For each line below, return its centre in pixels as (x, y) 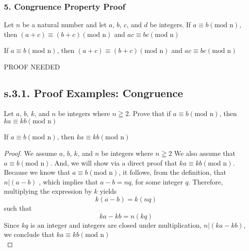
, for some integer (157, 181)
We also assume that (205, 153)
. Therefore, (206, 181)
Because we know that (37, 172)
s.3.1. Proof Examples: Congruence (94, 92)
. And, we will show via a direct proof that (114, 162)
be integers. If (170, 25)
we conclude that (29, 234)
